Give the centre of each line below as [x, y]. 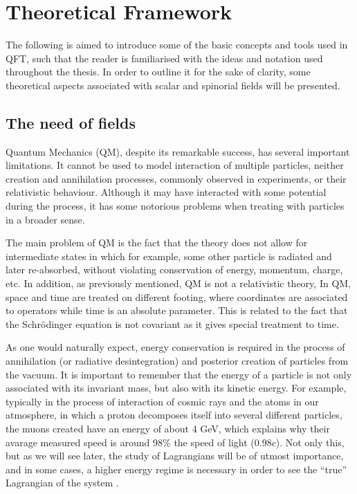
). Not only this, [310, 442]
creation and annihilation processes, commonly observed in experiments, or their [176, 178]
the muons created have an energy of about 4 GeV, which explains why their [168, 428]
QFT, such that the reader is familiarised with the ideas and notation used [164, 58]
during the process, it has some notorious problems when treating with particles [175, 206]
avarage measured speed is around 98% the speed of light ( [130, 442]
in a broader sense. [45, 219]
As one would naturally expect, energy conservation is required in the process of [175, 347]
